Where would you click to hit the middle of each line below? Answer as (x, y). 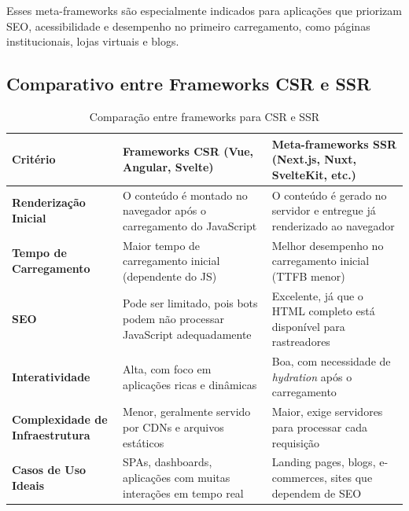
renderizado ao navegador (333, 225)
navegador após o (164, 210)
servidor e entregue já (324, 210)
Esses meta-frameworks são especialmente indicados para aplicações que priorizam (204, 10)
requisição (296, 442)
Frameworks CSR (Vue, (188, 151)
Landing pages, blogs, (324, 462)
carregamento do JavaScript (190, 225)
